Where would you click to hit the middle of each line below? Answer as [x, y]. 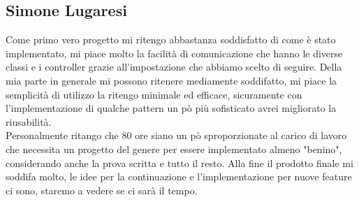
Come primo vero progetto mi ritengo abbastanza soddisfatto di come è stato [171, 39]
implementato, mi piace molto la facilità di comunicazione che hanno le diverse [174, 53]
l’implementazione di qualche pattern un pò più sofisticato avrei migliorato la [171, 108]
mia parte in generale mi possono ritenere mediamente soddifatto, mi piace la [171, 80]
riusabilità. [29, 121]
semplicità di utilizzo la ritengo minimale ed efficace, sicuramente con [154, 94]
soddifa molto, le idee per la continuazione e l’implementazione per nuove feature [179, 176]
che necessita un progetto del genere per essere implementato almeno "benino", [174, 149]
